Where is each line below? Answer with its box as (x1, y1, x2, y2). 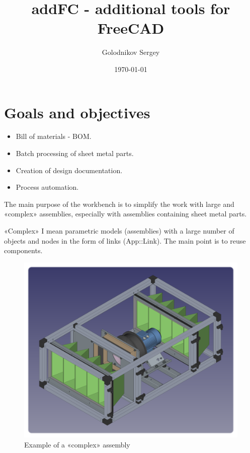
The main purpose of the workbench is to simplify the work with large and (4, 198, 234, 209)
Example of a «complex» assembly (24, 439, 130, 450)
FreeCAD (97, 18, 164, 38)
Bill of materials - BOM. (16, 131, 92, 141)
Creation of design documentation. (16, 165, 123, 175)
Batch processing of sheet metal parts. (16, 148, 134, 159)
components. (4, 245, 43, 256)
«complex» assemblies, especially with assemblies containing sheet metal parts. (4, 208, 247, 219)
